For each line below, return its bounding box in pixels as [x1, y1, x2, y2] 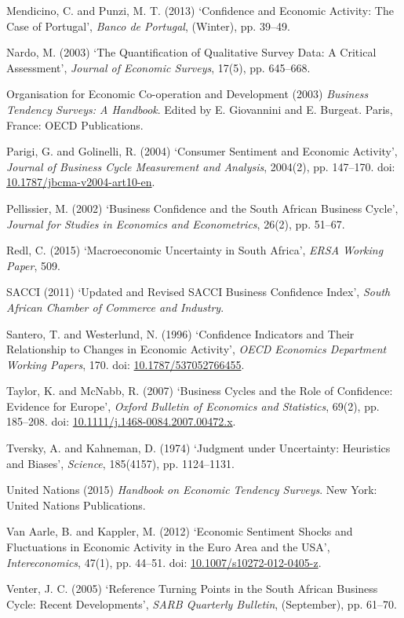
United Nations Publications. [6, 496, 146, 513]
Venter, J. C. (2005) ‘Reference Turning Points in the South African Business [6, 580, 378, 597]
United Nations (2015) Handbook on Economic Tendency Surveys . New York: [6, 481, 377, 498]
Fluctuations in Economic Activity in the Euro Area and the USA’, [6, 539, 330, 555]
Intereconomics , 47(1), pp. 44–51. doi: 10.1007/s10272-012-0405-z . [6, 554, 322, 570]
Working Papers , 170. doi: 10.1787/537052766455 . [6, 356, 245, 372]
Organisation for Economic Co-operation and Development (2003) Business [6, 86, 369, 102]
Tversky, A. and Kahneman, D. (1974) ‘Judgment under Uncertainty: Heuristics [6, 440, 391, 456]
